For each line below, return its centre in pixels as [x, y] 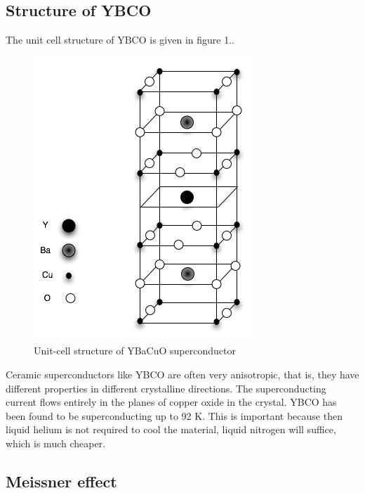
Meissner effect [61, 481]
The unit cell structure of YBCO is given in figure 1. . [120, 40]
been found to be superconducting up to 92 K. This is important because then [174, 415]
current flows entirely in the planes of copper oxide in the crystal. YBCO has [171, 402]
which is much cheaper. [56, 443]
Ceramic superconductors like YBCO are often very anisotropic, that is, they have [182, 374]
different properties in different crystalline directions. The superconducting [166, 388]
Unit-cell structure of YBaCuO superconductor [135, 351]
